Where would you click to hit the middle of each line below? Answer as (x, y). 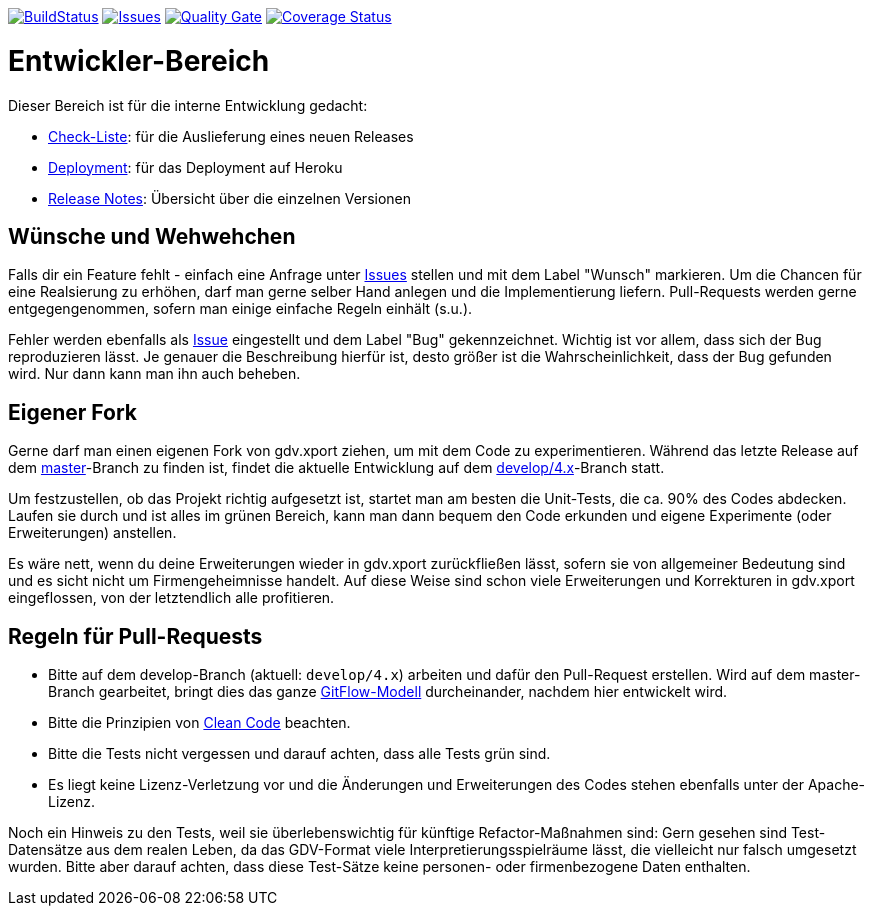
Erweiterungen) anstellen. (92, 533)
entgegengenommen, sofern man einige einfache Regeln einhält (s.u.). (240, 309)
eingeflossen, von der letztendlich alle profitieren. (171, 598)
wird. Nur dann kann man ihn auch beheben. (154, 374)
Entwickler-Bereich (139, 60)
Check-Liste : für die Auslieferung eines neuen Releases (231, 136)
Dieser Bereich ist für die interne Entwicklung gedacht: (188, 105)
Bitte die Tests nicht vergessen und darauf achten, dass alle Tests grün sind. (299, 754)
